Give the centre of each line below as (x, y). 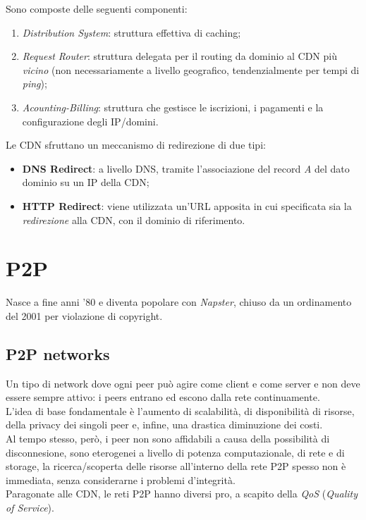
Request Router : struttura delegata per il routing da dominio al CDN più (179, 56)
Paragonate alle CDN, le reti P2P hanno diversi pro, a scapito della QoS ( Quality (182, 494)
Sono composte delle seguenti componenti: (97, 8)
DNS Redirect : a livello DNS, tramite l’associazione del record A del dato (186, 168)
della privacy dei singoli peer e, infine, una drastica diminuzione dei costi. (164, 425)
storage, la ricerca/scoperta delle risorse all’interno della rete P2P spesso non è (176, 466)
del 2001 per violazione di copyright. (84, 315)
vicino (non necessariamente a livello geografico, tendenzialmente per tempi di (191, 69)
